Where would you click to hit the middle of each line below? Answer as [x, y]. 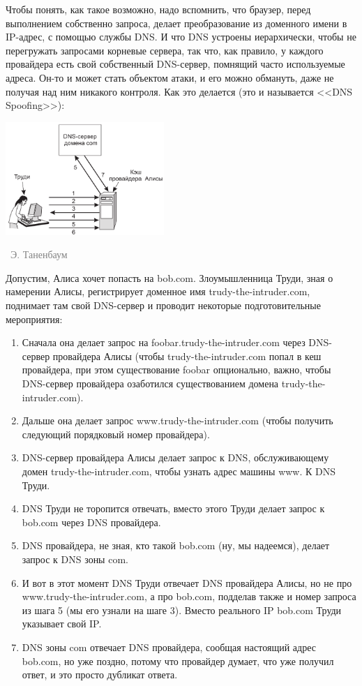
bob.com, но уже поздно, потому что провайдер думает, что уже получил [178, 661]
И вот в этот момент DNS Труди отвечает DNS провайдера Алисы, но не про [187, 582]
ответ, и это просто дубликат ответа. [100, 674]
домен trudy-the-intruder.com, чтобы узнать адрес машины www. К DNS [179, 471]
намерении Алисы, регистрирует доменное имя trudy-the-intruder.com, [158, 291]
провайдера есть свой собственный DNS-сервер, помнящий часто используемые [175, 64]
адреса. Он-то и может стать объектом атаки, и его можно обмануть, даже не [170, 77]
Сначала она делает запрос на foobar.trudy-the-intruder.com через [164, 342]
